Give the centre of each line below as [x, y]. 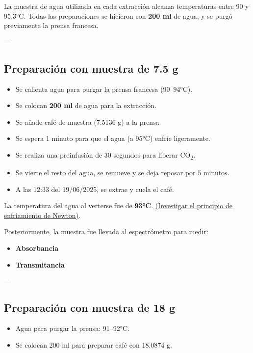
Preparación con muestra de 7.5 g [91, 68]
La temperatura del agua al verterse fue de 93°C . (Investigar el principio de [118, 205]
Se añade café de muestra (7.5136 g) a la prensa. [88, 122]
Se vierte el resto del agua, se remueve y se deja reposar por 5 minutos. [122, 173]
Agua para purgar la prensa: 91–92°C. [73, 328]
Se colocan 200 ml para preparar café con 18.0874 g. [94, 344]
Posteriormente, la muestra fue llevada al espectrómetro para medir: [106, 231]
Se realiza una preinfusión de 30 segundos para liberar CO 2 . [105, 155]
